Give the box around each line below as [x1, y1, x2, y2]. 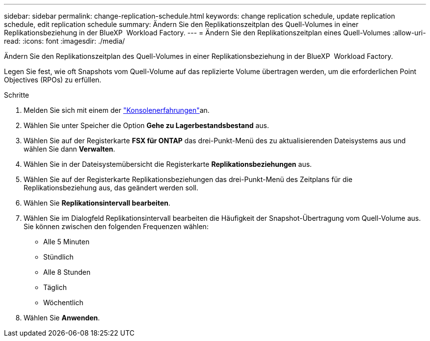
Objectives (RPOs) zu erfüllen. [4, 76, 102, 84]
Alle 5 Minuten [43, 237, 90, 246]
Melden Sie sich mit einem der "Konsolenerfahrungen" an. [24, 106, 210, 114]
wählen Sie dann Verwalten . [24, 145, 115, 153]
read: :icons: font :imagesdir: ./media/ [4, 37, 125, 45]
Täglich [43, 283, 67, 291]
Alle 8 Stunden [43, 268, 91, 276]
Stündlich [43, 253, 74, 261]
